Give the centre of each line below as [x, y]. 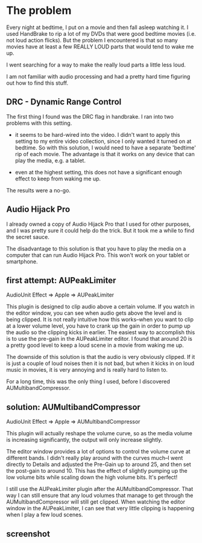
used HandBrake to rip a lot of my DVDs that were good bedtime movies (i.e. [101, 33]
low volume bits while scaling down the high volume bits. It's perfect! [92, 477]
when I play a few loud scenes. [45, 515]
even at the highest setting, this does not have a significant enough [98, 172]
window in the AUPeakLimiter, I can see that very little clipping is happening [100, 508]
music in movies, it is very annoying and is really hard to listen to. [87, 370]
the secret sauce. [28, 237]
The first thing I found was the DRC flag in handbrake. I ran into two [90, 116]
